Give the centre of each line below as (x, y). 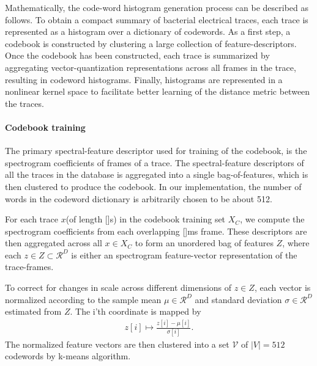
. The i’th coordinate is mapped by (136, 311)
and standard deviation (238, 299)
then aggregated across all (54, 243)
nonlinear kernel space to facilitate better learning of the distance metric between (158, 91)
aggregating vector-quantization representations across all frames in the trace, (151, 67)
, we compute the (272, 219)
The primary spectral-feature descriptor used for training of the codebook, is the (156, 151)
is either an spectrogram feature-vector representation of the (184, 254)
